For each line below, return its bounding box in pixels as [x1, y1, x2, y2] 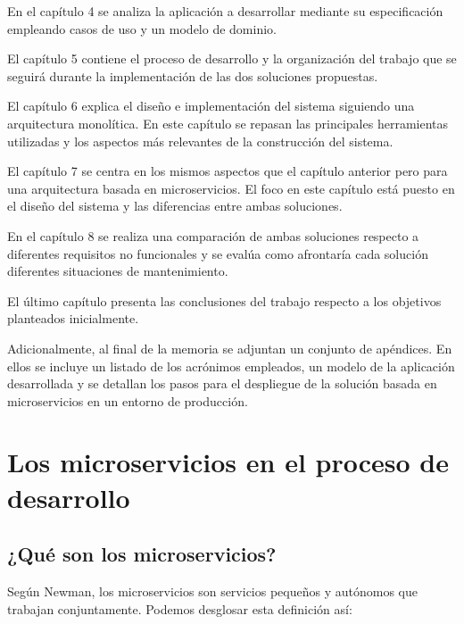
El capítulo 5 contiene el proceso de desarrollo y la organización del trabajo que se [7, 49, 457, 68]
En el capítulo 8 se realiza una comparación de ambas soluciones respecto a [7, 226, 419, 245]
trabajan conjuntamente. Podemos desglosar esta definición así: [7, 599, 352, 618]
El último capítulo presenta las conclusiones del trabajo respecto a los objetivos [7, 291, 442, 310]
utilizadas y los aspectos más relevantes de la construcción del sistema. [7, 131, 394, 150]
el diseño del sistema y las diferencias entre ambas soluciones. [7, 196, 343, 215]
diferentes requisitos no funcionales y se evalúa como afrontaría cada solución [7, 244, 428, 262]
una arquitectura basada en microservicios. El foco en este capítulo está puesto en [7, 179, 455, 197]
